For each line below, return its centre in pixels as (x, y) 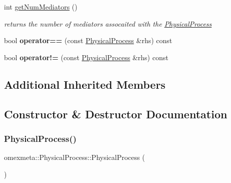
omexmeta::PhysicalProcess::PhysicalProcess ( (74, 157)
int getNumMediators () (41, 7)
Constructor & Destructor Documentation (116, 114)
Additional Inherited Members (85, 84)
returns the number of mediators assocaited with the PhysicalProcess (108, 23)
